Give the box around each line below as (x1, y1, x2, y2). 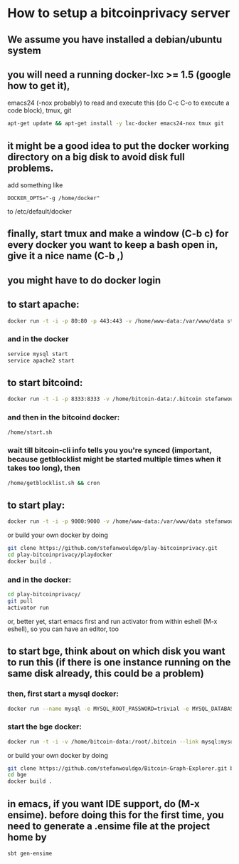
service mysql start (7, 350, 69, 358)
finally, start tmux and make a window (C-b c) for (7, 228, 229, 240)
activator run (7, 604, 50, 611)
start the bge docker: (7, 722, 82, 732)
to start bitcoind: (7, 376, 83, 389)
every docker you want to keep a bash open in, (7, 239, 218, 251)
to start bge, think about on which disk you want (7, 645, 225, 657)
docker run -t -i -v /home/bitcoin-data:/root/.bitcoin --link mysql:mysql (7, 738, 237, 745)
